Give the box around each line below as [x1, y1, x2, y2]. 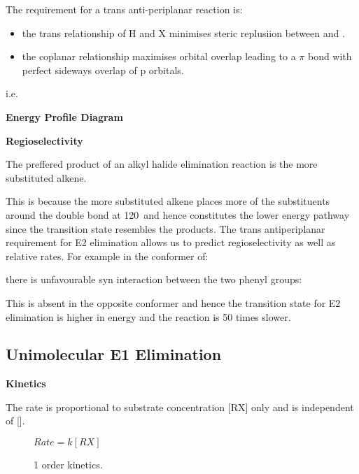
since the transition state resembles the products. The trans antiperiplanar [6, 221, 325, 236]
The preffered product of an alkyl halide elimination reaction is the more [6, 157, 318, 171]
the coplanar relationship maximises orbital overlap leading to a [22, 49, 296, 64]
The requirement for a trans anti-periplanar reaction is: [6, 2, 243, 16]
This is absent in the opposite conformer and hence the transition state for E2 [6, 295, 341, 310]
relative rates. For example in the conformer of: [6, 248, 209, 263]
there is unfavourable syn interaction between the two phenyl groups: [6, 272, 302, 287]
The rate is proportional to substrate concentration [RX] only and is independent [6, 399, 354, 414]
